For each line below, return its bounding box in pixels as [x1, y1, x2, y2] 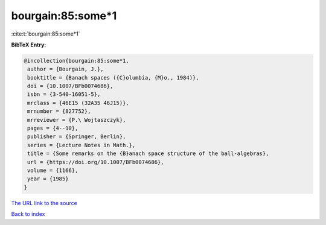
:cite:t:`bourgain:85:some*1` [11, 30, 81, 37]
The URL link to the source [11, 199, 78, 206]
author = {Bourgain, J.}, [27, 66, 104, 72]
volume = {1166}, [27, 167, 78, 174]
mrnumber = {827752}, [27, 108, 91, 115]
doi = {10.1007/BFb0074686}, [27, 83, 113, 90]
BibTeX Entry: [11, 41, 46, 48]
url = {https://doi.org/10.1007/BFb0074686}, [27, 159, 164, 165]
